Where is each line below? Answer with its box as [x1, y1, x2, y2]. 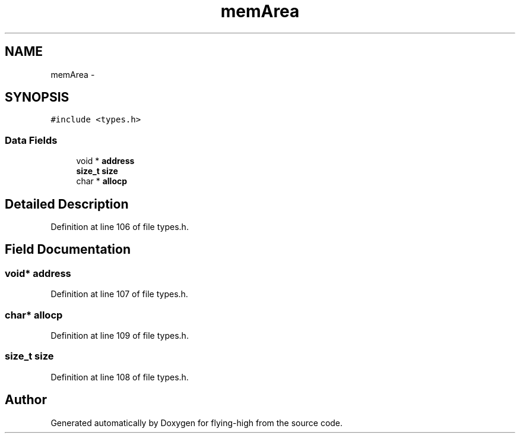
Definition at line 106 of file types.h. [50, 222, 189, 232]
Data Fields [5, 134, 58, 146]
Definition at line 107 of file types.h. [50, 289, 188, 300]
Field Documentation [5, 242, 131, 257]
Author [5, 392, 47, 408]
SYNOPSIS [5, 90, 69, 105]
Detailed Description [5, 196, 129, 212]
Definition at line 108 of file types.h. [50, 371, 189, 382]
